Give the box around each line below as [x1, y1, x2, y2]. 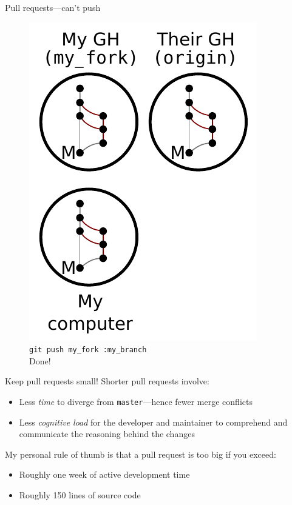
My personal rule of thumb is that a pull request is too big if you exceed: [5, 447, 276, 460]
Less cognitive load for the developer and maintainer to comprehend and [19, 415, 288, 428]
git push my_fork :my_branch [29, 346, 147, 355]
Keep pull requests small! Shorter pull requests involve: [5, 375, 209, 387]
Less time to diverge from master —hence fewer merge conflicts [19, 395, 253, 408]
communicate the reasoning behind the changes [19, 427, 195, 440]
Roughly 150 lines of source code [19, 489, 141, 501]
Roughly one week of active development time [19, 468, 190, 481]
